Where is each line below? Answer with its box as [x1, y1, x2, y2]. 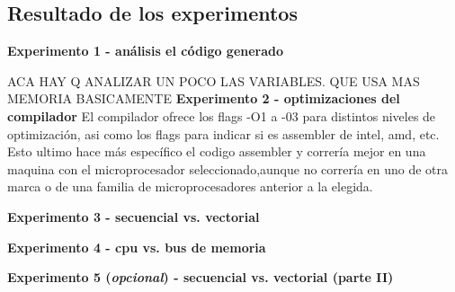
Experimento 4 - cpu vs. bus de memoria [7, 237, 266, 256]
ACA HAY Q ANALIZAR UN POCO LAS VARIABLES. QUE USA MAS [7, 71, 420, 90]
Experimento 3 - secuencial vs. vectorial [7, 207, 260, 226]
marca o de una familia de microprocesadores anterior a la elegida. [7, 177, 373, 196]
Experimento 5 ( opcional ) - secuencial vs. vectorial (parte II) [7, 268, 394, 287]
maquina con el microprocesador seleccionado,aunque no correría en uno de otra [7, 159, 449, 178]
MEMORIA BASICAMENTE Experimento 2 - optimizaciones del [7, 89, 400, 108]
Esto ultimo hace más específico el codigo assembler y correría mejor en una [7, 142, 426, 161]
